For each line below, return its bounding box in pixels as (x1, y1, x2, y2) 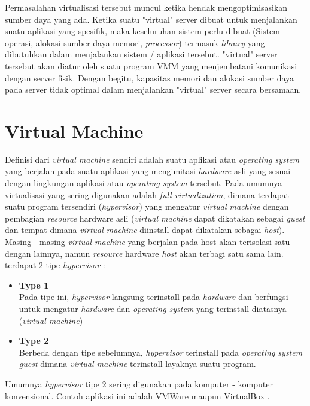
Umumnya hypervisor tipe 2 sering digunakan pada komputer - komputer (5, 377, 273, 390)
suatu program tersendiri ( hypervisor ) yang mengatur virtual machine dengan (5, 200, 289, 213)
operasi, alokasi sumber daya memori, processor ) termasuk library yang (5, 36, 265, 49)
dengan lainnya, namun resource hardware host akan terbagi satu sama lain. (5, 247, 284, 259)
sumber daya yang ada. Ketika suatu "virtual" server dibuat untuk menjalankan (5, 13, 297, 25)
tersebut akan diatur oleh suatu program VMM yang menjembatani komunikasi (5, 59, 297, 72)
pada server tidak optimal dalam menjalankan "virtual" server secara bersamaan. (5, 83, 302, 96)
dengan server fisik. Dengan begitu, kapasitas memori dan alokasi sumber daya (5, 71, 294, 84)
